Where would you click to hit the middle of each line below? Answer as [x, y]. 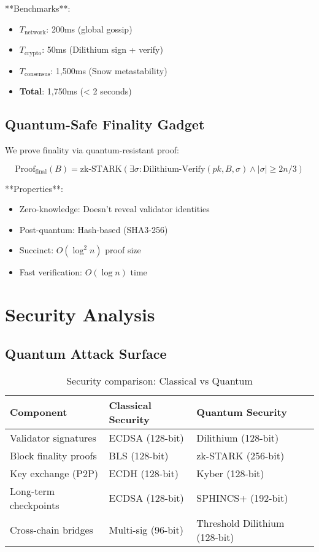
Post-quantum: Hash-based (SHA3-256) [94, 229]
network [35, 33]
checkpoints [35, 505]
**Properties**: [34, 188]
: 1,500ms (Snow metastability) [109, 70]
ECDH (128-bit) [144, 473]
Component [39, 412]
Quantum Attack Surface [86, 353]
